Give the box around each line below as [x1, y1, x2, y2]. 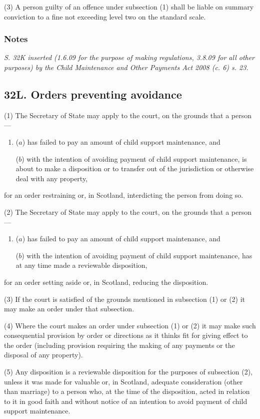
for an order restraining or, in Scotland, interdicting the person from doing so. [4, 190, 243, 200]
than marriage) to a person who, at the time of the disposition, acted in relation [4, 386, 250, 396]
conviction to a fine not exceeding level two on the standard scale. [4, 11, 206, 22]
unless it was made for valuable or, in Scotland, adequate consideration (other [4, 376, 243, 386]
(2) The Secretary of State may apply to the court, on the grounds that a [4, 206, 229, 217]
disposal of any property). [4, 349, 83, 360]
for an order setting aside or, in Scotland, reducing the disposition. [4, 276, 208, 287]
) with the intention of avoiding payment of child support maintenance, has [21, 250, 252, 260]
